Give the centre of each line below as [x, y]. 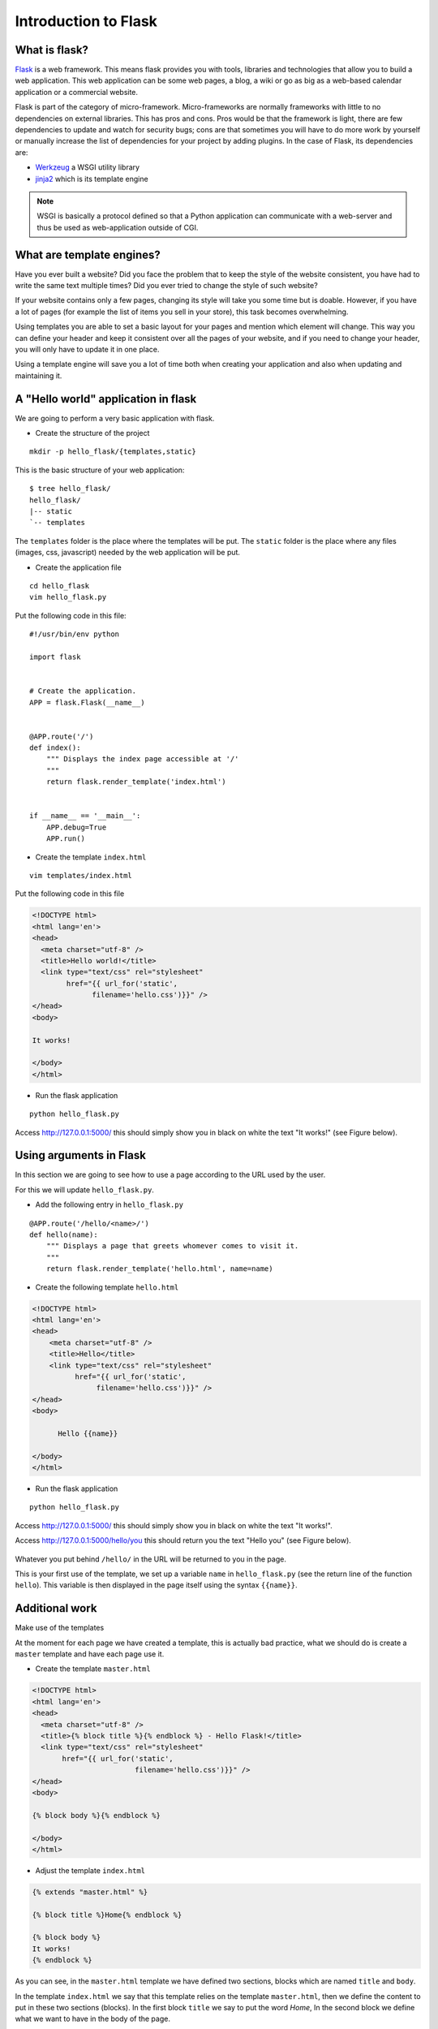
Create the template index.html [91, 857]
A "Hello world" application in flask [106, 399]
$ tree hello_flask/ [70, 489]
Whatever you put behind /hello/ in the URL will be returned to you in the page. [151, 1559]
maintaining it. [39, 375]
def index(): [55, 748]
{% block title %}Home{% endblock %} [107, 1915]
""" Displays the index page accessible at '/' [142, 759]
